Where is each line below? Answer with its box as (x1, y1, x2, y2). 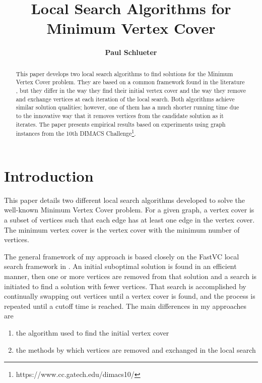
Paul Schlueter (105, 47, 157, 58)
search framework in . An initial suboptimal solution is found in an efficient (4, 261, 237, 271)
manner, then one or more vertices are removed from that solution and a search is (4, 271, 257, 282)
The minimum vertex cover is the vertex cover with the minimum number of (4, 224, 240, 235)
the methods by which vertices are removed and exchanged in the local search (16, 344, 256, 355)
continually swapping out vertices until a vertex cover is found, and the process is (4, 291, 255, 301)
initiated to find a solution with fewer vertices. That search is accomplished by (4, 281, 246, 291)
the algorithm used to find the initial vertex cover (16, 327, 169, 338)
